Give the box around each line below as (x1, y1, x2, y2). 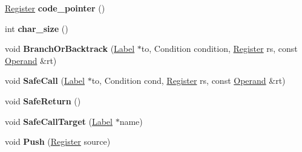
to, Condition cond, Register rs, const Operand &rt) (91, 74, 286, 87)
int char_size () (5, 22, 68, 34)
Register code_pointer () (5, 2, 105, 14)
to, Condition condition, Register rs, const (141, 42, 298, 55)
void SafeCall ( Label (5, 74, 85, 87)
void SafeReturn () (5, 94, 81, 107)
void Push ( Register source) (5, 135, 111, 148)
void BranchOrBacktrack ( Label (5, 42, 135, 55)
